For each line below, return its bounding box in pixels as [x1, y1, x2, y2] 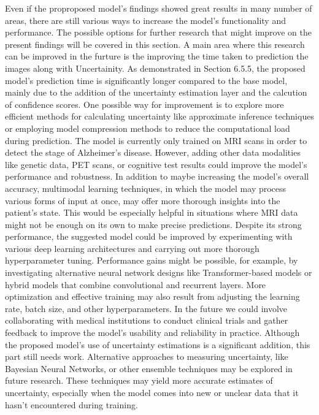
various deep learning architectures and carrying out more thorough [5, 242, 259, 254]
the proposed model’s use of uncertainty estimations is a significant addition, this [5, 338, 310, 351]
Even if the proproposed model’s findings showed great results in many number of [5, 2, 312, 14]
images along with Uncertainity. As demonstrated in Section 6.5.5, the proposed [5, 61, 306, 74]
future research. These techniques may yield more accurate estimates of [5, 374, 273, 387]
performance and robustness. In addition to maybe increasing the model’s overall [5, 170, 309, 183]
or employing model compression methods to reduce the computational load [5, 121, 290, 134]
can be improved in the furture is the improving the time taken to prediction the [5, 50, 309, 63]
